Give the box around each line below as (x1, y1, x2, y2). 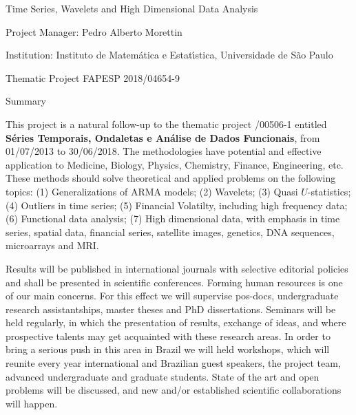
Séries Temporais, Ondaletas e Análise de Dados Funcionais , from (6, 130, 320, 145)
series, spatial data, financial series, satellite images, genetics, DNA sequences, (6, 224, 335, 239)
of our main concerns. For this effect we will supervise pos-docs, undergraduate (6, 288, 339, 303)
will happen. (6, 396, 58, 410)
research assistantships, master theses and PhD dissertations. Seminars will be (6, 301, 336, 316)
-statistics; (307, 184, 351, 198)
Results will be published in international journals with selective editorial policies (6, 261, 348, 275)
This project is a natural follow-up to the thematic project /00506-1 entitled (6, 116, 327, 131)
